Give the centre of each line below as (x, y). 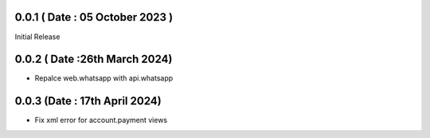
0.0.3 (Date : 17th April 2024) (88, 101)
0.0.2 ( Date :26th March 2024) (94, 59)
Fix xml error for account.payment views (101, 120)
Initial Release (37, 37)
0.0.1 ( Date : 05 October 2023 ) (94, 17)
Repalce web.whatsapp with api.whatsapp (104, 78)
